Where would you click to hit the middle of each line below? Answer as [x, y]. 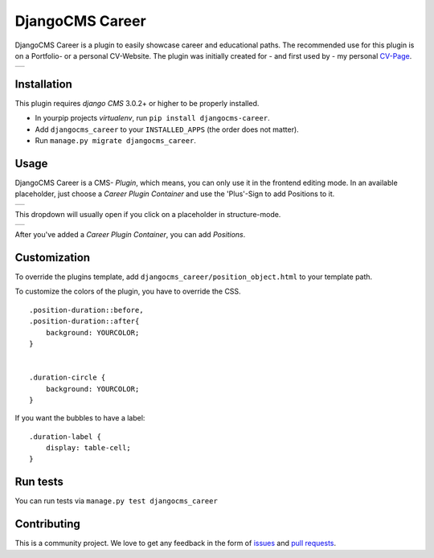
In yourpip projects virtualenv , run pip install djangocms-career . [152, 118]
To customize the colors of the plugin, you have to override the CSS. [128, 291]
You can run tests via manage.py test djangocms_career [117, 501]
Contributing [47, 524]
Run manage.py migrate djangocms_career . [116, 141]
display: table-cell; [88, 448]
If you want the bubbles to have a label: [80, 418]
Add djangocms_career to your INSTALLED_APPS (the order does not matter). [167, 129]
